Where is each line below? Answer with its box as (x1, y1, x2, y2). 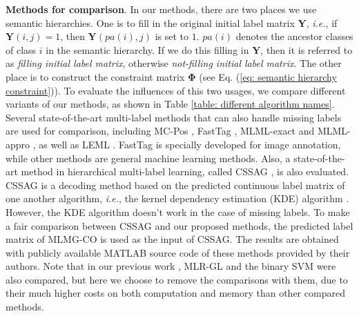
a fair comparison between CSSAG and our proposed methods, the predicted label (6, 218, 353, 233)
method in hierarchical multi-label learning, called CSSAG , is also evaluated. (21, 164, 349, 179)
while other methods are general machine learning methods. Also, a (6, 150, 291, 165)
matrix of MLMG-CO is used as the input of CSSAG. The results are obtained (6, 232, 339, 246)
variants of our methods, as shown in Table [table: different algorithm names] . (6, 97, 335, 111)
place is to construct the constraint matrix (6, 69, 185, 83)
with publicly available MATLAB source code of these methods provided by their (6, 245, 350, 259)
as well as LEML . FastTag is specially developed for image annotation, (39, 137, 341, 151)
